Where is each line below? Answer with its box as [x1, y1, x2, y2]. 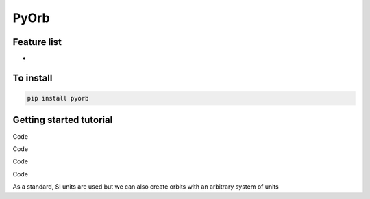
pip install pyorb [27, 94, 89, 103]
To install [12, 72, 53, 83]
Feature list [12, 36, 62, 48]
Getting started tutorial [12, 114, 113, 126]
